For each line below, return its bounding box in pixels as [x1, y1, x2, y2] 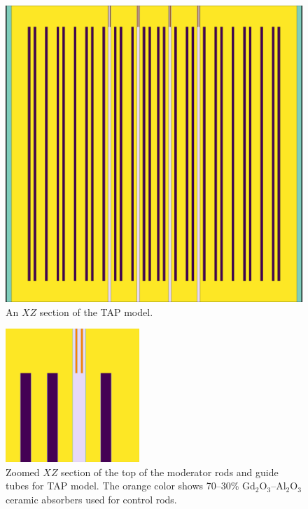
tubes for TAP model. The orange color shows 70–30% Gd [6, 478, 255, 493]
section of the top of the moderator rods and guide [61, 464, 279, 479]
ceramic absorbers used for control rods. [6, 492, 177, 506]
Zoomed [6, 464, 40, 479]
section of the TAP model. [39, 304, 153, 319]
